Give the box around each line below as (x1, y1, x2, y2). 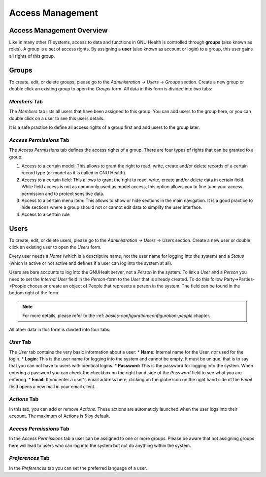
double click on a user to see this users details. (9, 115, 105, 121)
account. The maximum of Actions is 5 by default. (9, 413, 110, 419)
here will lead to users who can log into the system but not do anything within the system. (9, 442, 192, 448)
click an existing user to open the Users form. (9, 244, 102, 250)
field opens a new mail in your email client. (9, 383, 96, 390)
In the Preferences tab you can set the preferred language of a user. (9, 465, 147, 471)
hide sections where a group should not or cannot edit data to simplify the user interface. (21, 204, 202, 210)
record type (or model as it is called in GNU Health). (21, 170, 127, 176)
